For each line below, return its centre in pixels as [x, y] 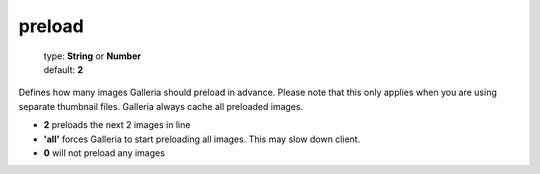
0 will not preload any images [104, 152]
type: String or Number [92, 56]
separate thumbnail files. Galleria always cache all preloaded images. [161, 106]
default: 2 [63, 69]
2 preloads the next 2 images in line [117, 125]
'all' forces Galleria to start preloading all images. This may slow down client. [202, 139]
